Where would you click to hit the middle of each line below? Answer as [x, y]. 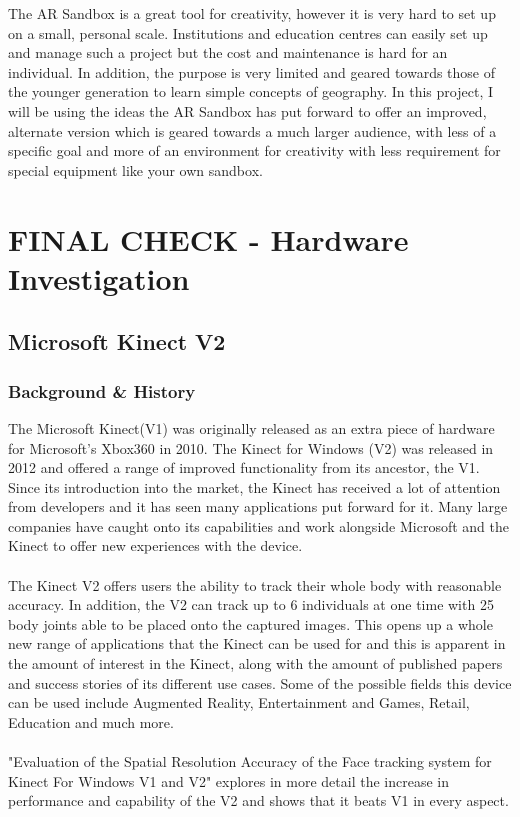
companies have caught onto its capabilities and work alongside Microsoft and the [258, 525]
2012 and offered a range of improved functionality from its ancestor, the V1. [244, 467]
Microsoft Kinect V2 [117, 341]
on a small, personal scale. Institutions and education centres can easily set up [248, 32]
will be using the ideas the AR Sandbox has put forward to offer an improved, [247, 110]
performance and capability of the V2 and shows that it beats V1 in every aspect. [258, 800]
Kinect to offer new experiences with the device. [155, 545]
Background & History [102, 390]
